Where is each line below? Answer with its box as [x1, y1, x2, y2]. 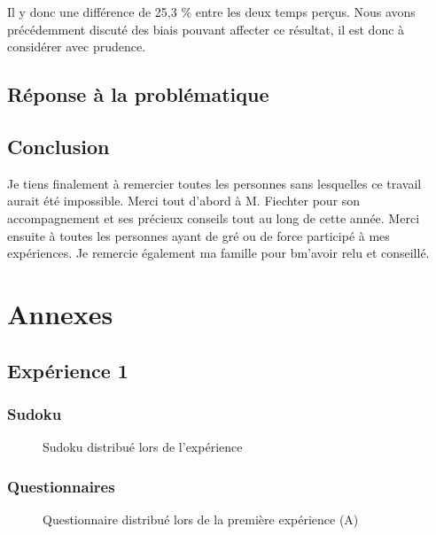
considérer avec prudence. [7, 37, 146, 56]
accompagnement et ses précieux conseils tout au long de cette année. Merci [7, 208, 420, 227]
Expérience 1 [7, 356, 128, 384]
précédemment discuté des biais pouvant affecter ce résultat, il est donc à [7, 19, 405, 38]
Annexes [7, 295, 113, 331]
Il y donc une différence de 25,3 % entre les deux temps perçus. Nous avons [7, 3, 416, 20]
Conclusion [7, 132, 110, 159]
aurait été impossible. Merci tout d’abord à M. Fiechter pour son [7, 191, 361, 210]
